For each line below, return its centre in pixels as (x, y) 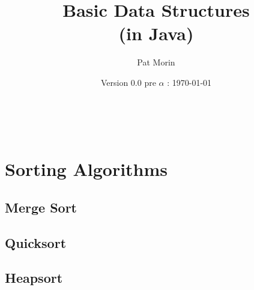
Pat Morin (156, 62)
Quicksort (36, 242)
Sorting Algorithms (86, 169)
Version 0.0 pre (128, 82)
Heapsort (34, 278)
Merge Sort (41, 207)
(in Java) (156, 33)
